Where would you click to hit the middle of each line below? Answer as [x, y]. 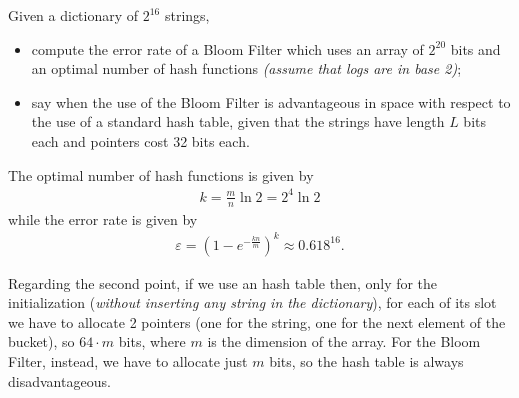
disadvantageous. [59, 380]
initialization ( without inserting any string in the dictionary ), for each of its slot [252, 302]
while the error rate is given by [103, 218]
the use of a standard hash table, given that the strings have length [238, 121]
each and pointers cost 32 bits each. [140, 140]
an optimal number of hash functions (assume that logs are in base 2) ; [246, 68]
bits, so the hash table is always [366, 361]
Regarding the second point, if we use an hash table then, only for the [223, 282]
